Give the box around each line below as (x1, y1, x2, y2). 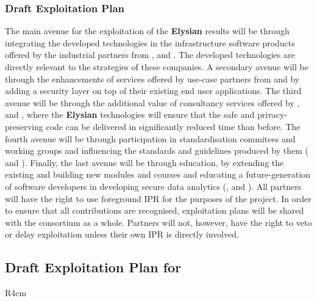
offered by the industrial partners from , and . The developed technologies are (5, 48, 295, 61)
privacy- (257, 108, 287, 121)
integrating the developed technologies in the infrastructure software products (5, 36, 295, 49)
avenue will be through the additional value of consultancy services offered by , (5, 96, 300, 109)
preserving (5, 120, 43, 132)
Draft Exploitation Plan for (5, 258, 182, 277)
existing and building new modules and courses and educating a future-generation (5, 168, 310, 181)
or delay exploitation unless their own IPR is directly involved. (5, 228, 239, 241)
